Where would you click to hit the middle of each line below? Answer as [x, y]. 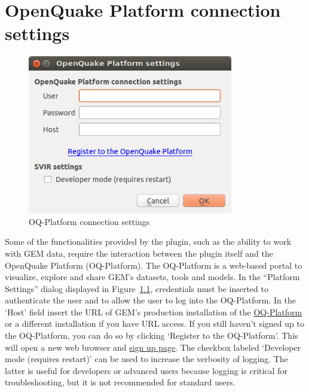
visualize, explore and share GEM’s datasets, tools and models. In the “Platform [152, 277]
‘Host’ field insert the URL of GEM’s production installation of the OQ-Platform [154, 312]
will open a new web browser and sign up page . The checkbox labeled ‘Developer [153, 347]
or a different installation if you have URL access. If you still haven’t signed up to [154, 323]
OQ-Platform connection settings [89, 221]
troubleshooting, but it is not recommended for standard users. [120, 382]
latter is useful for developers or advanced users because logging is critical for [146, 370]
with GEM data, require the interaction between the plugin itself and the [139, 253]
